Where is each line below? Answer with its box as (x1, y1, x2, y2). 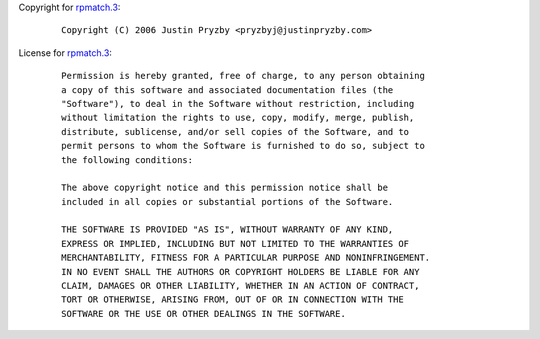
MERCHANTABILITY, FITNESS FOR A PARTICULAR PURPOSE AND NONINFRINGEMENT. (61, 252, 431, 264)
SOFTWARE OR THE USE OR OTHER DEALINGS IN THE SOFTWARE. (61, 308, 347, 319)
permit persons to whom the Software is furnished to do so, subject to (61, 140, 425, 152)
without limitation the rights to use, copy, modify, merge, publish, (61, 112, 415, 124)
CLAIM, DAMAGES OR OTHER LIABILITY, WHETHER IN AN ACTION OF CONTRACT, (61, 280, 420, 292)
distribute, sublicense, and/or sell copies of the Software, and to (61, 126, 410, 137)
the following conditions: (61, 154, 194, 165)
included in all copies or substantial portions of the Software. (61, 196, 394, 207)
